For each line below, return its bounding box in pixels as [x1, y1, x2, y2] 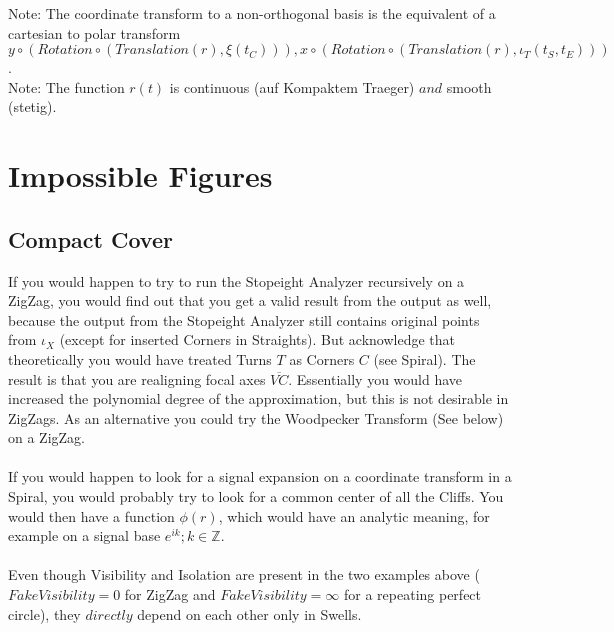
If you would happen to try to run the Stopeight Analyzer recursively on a [8, 270, 465, 291]
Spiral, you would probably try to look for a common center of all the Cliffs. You [8, 486, 504, 507]
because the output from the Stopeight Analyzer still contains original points [8, 309, 480, 330]
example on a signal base [8, 525, 161, 546]
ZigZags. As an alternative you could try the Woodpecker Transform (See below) [8, 407, 504, 428]
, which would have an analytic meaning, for [218, 505, 490, 526]
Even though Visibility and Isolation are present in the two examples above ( [8, 564, 480, 585]
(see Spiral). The [373, 348, 476, 369]
